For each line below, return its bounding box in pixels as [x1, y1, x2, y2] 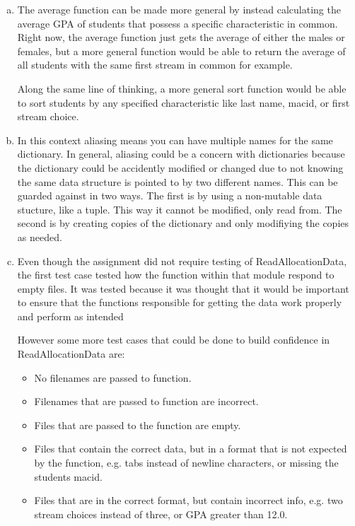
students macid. [34, 469, 103, 484]
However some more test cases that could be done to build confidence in [17, 332, 330, 347]
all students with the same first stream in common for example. [17, 57, 293, 72]
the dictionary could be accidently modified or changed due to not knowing [17, 160, 344, 175]
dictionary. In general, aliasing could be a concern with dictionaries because [17, 146, 345, 161]
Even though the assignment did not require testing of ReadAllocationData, [17, 253, 347, 268]
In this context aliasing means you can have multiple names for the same [17, 132, 333, 147]
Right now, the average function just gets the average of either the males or [17, 30, 345, 45]
